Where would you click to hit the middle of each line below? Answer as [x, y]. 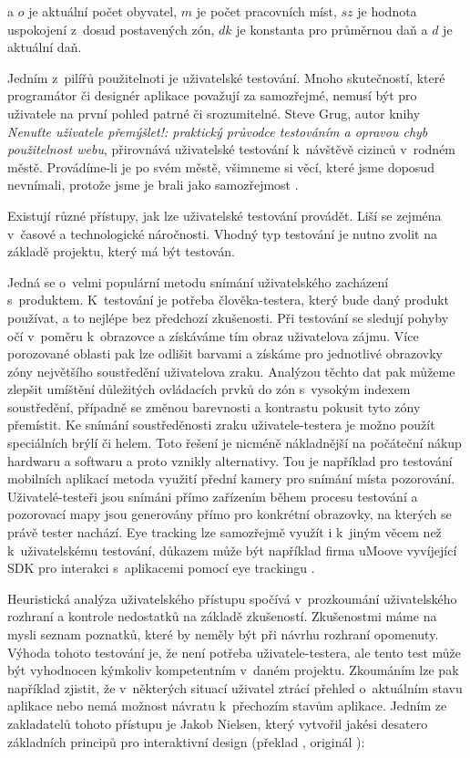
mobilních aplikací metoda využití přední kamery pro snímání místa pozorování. [231, 478]
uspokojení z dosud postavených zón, [111, 29]
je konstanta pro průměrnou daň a [332, 29]
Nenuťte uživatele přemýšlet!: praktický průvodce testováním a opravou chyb [218, 131]
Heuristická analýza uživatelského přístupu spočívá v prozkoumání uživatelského [232, 598]
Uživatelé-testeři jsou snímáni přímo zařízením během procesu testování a [213, 496]
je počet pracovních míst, [266, 11]
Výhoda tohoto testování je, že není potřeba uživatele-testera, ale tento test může [235, 652]
